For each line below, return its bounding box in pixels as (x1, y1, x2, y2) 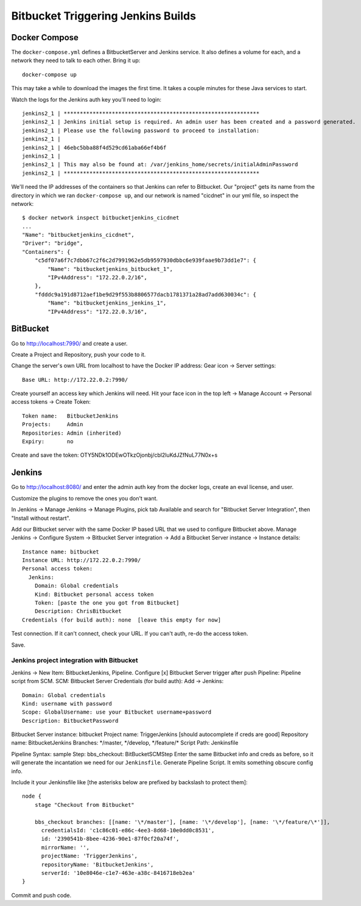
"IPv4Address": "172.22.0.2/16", (47, 274, 147, 281)
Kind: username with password (22, 700, 113, 707)
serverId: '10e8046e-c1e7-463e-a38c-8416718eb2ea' (41, 869, 196, 876)
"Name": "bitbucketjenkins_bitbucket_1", (47, 265, 173, 272)
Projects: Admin (22, 421, 83, 428)
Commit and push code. (11, 891, 72, 899)
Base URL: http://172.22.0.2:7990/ (22, 376, 128, 383)
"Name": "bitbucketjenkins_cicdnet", (22, 231, 135, 239)
